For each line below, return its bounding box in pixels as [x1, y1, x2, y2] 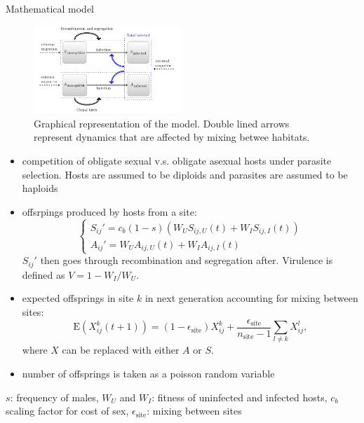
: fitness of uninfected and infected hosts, [151, 389, 328, 404]
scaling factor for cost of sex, [6, 403, 129, 418]
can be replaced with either [62, 342, 180, 357]
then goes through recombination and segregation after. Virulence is [40, 253, 333, 268]
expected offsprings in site [22, 291, 134, 305]
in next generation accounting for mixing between [144, 291, 358, 305]
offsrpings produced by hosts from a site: [22, 204, 197, 219]
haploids [22, 181, 58, 195]
